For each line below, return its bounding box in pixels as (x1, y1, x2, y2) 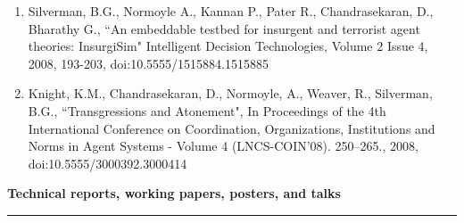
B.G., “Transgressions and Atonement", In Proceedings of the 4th (28, 101, 386, 120)
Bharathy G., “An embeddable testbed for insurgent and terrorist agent (28, 19, 420, 37)
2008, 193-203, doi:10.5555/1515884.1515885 (28, 54, 269, 72)
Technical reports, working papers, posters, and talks (7, 184, 341, 202)
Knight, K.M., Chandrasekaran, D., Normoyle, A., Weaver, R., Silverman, (28, 84, 433, 103)
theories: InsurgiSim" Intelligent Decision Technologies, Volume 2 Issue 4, (28, 37, 428, 55)
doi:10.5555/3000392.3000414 (28, 153, 187, 172)
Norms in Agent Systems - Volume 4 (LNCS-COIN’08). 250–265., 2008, (28, 136, 418, 155)
